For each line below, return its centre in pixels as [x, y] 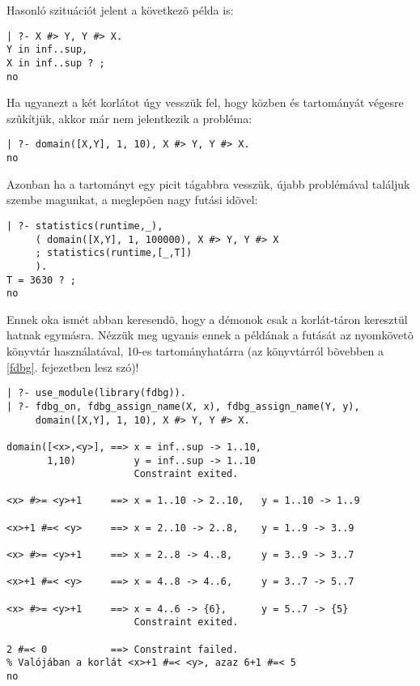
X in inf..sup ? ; [56, 63]
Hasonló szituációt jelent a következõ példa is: [120, 10]
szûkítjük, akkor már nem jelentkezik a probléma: [129, 118]
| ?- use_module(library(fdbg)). [96, 393]
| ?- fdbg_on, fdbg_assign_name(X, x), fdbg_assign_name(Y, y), [183, 406]
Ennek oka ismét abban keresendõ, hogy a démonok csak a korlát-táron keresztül [207, 319]
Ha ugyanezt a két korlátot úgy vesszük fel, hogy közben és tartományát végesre [205, 102]
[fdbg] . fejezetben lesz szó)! [73, 366]
